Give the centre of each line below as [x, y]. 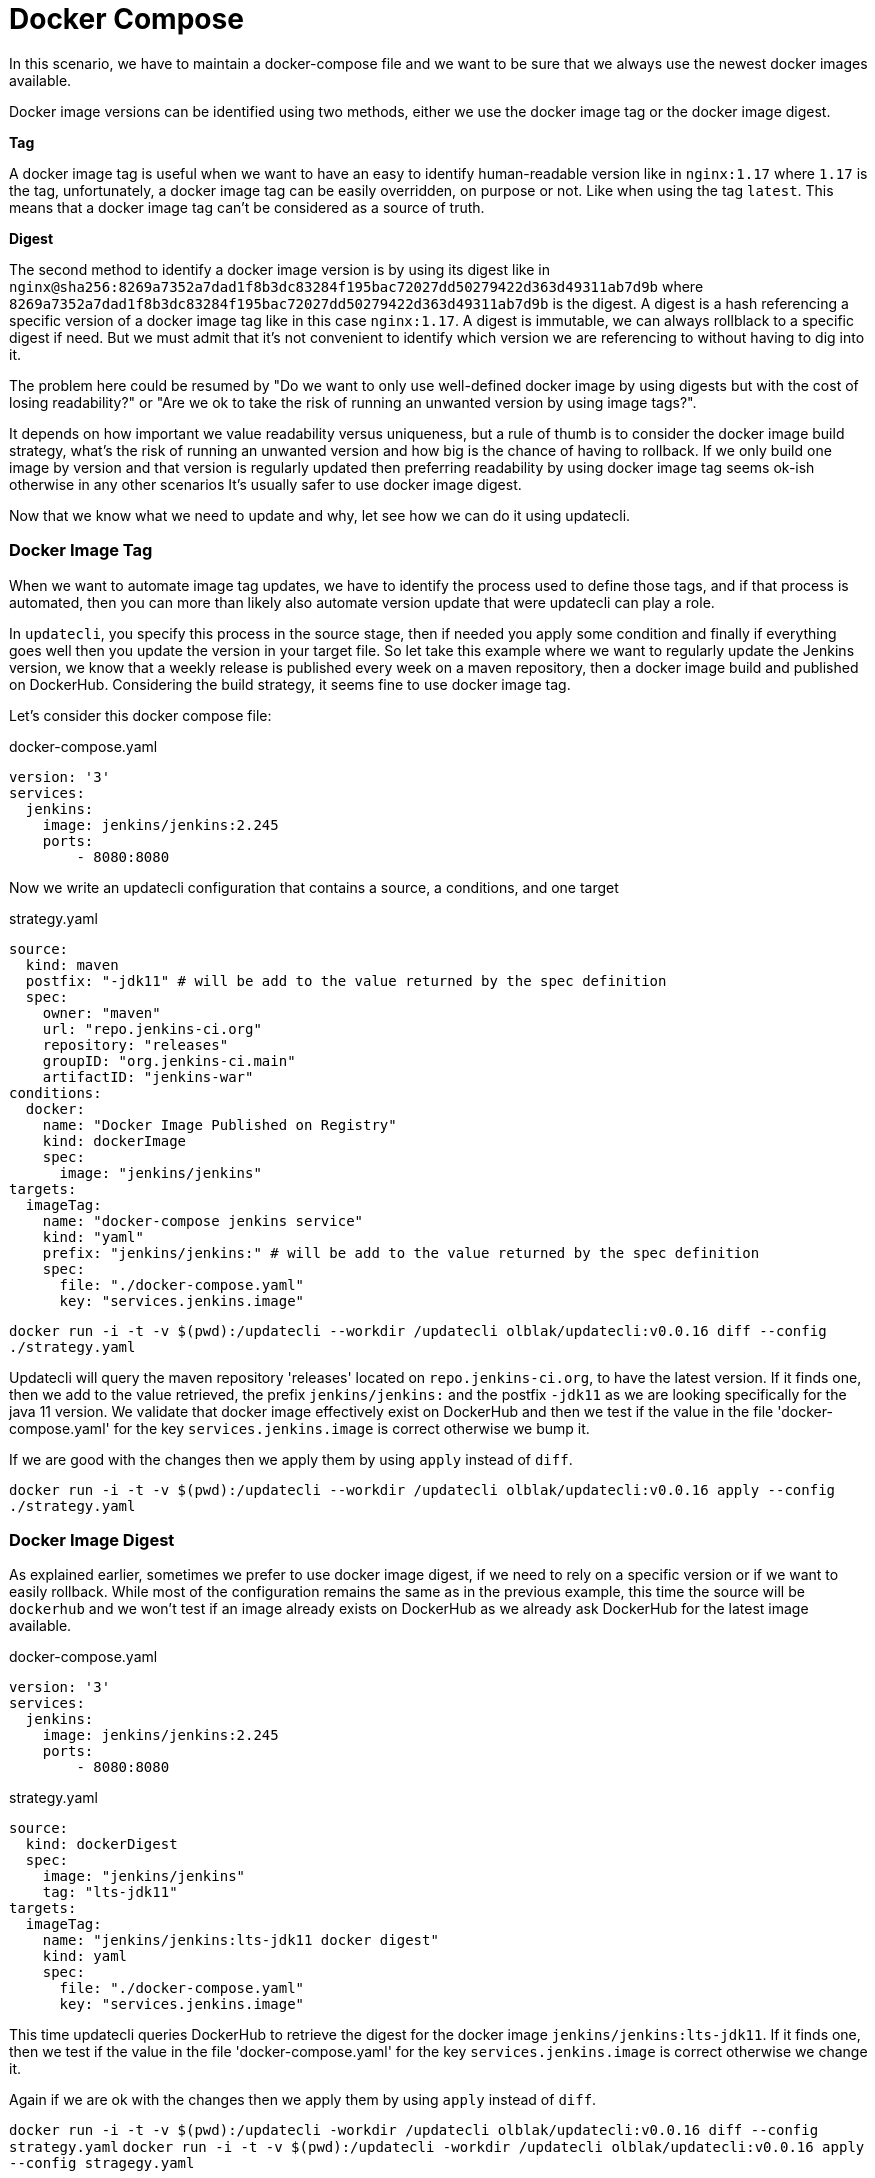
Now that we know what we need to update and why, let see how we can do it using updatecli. [320, 515]
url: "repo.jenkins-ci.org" [152, 1028]
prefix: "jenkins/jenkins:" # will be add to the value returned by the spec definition [401, 1252]
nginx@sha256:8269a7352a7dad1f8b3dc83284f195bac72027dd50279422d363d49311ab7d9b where [356, 286]
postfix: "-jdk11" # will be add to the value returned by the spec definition [346, 980]
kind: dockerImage [114, 1140]
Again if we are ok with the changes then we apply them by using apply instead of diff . [303, 2100]
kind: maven [72, 964]
